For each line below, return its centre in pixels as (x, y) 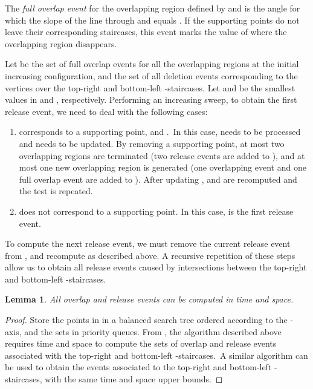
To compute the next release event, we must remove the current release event (148, 244)
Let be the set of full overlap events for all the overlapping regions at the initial (152, 64)
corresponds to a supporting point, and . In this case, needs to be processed (160, 132)
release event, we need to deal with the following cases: (106, 111)
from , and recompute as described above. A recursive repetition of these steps (150, 255)
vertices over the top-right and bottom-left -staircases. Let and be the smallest (150, 87)
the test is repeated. (56, 191)
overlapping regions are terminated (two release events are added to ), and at (162, 155)
